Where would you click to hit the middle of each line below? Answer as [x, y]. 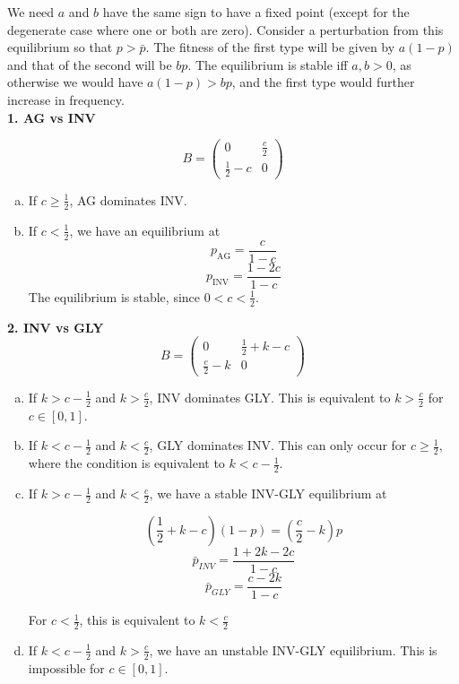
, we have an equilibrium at [145, 230]
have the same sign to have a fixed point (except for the [256, 12]
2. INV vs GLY [56, 327]
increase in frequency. [66, 99]
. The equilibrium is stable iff [268, 64]
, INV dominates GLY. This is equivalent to [270, 397]
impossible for [66, 667]
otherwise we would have [75, 82]
